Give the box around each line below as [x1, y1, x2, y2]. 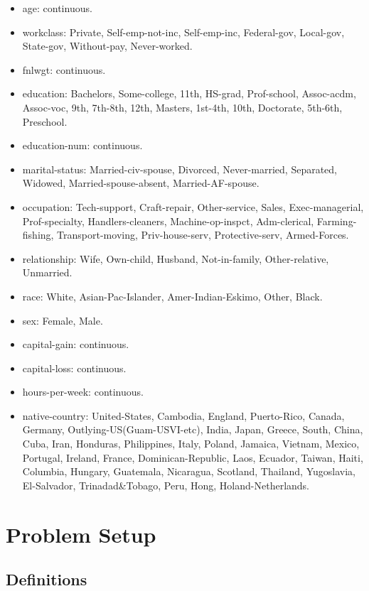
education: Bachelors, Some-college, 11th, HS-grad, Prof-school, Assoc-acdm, [22, 86, 356, 101]
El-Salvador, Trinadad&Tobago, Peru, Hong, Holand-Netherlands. [22, 477, 310, 492]
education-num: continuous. [22, 138, 143, 153]
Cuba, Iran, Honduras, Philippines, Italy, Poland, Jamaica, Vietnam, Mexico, [22, 436, 360, 451]
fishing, [22, 227, 54, 242]
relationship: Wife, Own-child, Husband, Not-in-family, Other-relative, [22, 251, 329, 266]
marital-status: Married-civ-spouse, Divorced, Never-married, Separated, [22, 161, 338, 176]
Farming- [316, 213, 357, 228]
